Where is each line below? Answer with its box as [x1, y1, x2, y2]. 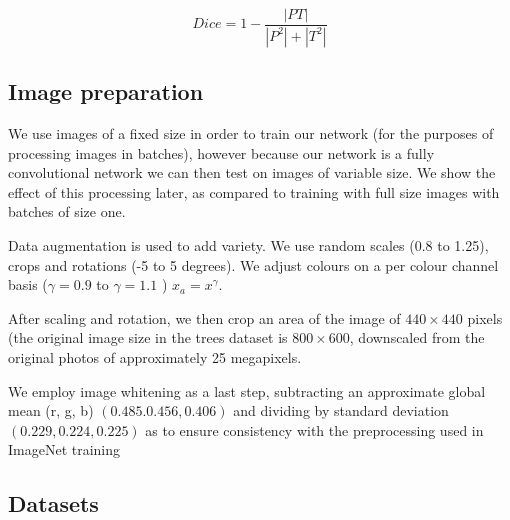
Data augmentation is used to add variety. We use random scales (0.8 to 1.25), [8, 235, 489, 256]
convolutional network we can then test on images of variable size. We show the [8, 162, 496, 183]
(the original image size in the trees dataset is [8, 327, 288, 348]
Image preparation [8, 76, 204, 107]
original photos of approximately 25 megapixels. [8, 347, 302, 368]
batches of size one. [8, 201, 126, 222]
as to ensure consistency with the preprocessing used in [145, 419, 484, 440]
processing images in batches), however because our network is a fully [8, 142, 435, 163]
